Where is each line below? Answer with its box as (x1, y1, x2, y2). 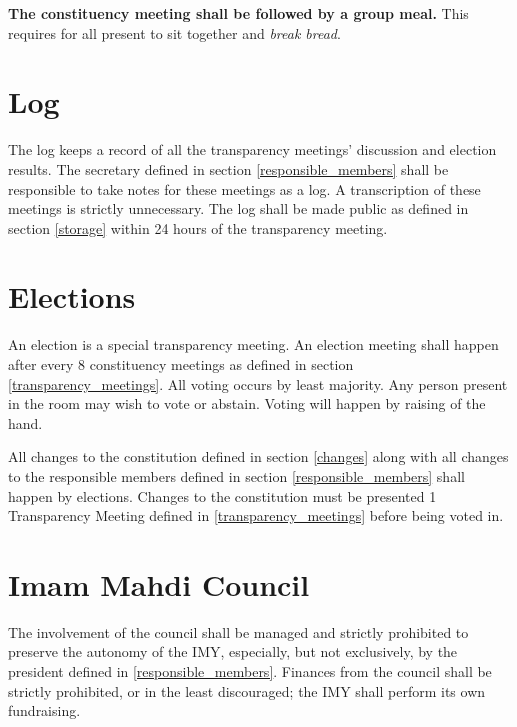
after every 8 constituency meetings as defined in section (8, 354, 354, 374)
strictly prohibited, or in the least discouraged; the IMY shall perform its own (8, 680, 486, 701)
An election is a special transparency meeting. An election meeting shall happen (8, 334, 499, 355)
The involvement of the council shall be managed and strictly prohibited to (8, 621, 469, 642)
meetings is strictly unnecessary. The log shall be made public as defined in (8, 198, 469, 219)
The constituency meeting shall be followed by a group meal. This (8, 3, 469, 23)
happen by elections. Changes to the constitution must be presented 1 (8, 485, 437, 506)
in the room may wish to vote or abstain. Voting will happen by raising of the (8, 393, 486, 414)
